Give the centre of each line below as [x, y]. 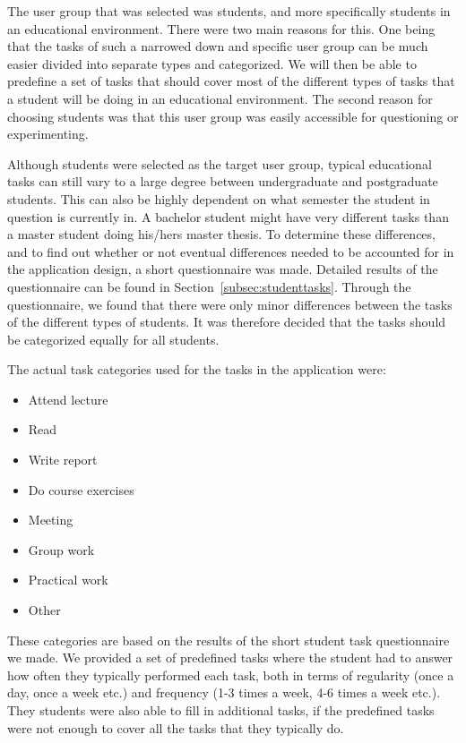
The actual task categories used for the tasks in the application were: [197, 369]
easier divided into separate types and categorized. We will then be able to [212, 63]
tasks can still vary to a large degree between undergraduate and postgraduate [223, 181]
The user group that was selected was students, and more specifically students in [229, 11]
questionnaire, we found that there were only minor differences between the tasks [230, 304]
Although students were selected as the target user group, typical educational [220, 163]
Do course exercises [81, 489]
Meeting [51, 520]
